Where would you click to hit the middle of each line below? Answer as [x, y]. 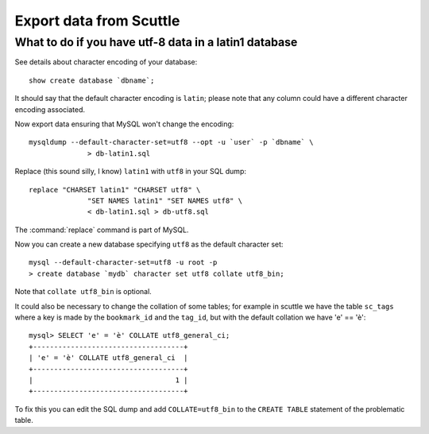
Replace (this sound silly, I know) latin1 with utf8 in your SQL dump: [130, 172]
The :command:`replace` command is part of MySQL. [102, 230]
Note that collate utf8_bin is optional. [83, 292]
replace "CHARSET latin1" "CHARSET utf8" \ [115, 190]
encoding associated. [50, 109]
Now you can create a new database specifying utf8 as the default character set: [149, 244]
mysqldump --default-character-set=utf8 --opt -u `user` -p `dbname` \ [171, 142]
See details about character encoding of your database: [106, 62]
